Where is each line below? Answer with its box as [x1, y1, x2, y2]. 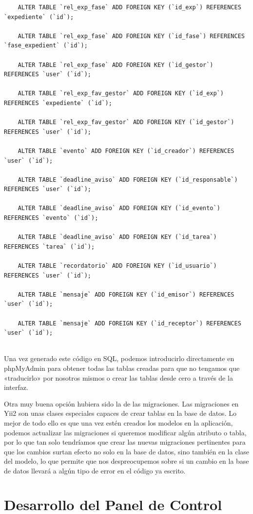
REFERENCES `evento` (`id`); [4, 214, 98, 222]
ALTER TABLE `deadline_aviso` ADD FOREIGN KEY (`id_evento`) [18, 205, 220, 212]
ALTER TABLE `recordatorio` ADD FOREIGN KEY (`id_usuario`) [18, 262, 217, 270]
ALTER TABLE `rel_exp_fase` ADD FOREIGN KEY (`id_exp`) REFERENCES [18, 4, 241, 11]
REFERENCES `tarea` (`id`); [4, 243, 95, 250]
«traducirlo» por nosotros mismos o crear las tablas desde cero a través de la [4, 372, 233, 383]
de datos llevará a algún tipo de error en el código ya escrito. [4, 465, 186, 475]
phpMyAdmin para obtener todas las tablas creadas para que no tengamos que [4, 363, 240, 373]
